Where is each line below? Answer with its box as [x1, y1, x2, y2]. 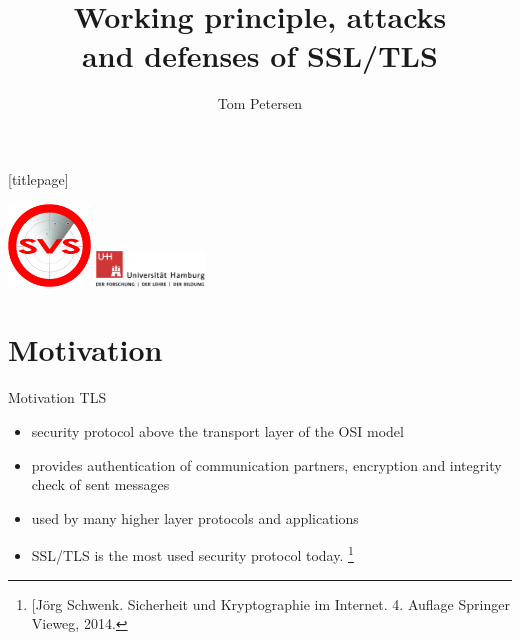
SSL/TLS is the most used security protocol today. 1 [31, 542, 354, 565]
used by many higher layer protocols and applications [31, 507, 359, 528]
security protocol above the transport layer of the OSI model [31, 420, 404, 441]
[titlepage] [8, 168, 69, 189]
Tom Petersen [217, 93, 303, 114]
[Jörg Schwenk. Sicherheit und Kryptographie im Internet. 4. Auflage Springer [31, 593, 510, 614]
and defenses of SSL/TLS [82, 35, 438, 76]
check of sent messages [31, 474, 170, 495]
